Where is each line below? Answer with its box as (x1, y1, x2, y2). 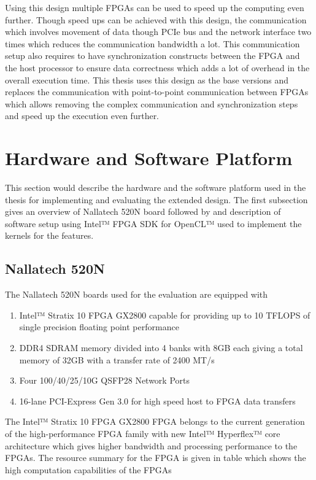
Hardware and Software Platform (5, 145, 293, 171)
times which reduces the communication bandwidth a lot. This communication (5, 37, 300, 50)
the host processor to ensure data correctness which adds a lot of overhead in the (5, 61, 310, 74)
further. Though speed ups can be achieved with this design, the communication (5, 13, 307, 26)
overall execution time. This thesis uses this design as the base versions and (5, 73, 289, 86)
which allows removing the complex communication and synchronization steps (5, 97, 298, 110)
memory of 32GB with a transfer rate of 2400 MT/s (19, 353, 215, 366)
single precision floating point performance (19, 320, 179, 333)
